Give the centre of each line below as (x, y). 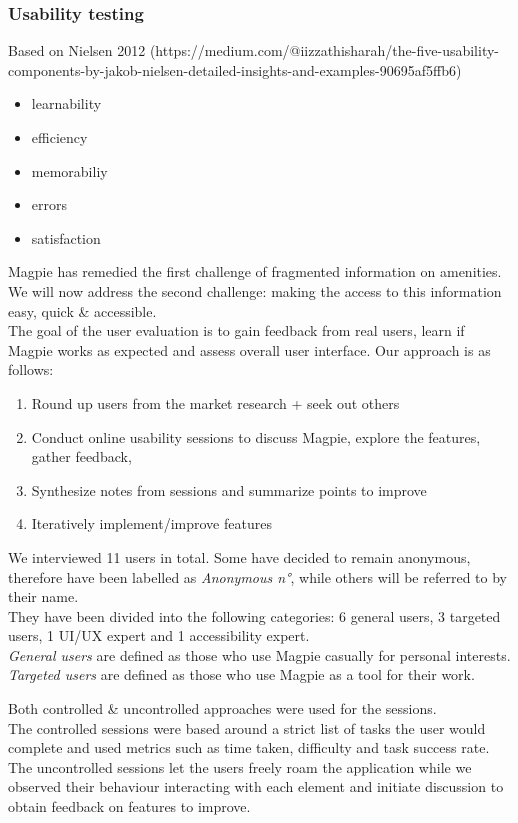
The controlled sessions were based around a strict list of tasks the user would (247, 727)
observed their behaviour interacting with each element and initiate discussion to (256, 786)
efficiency (59, 137)
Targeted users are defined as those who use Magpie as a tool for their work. (241, 674)
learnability (66, 103)
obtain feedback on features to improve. (129, 806)
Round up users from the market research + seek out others (215, 402)
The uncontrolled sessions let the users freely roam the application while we (240, 766)
